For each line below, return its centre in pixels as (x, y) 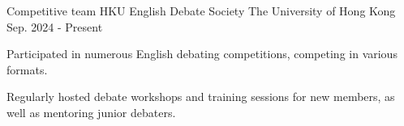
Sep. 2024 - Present (55, 26)
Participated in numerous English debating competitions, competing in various (202, 54)
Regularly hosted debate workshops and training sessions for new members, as (201, 97)
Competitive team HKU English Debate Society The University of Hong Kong (201, 10)
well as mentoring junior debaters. (91, 112)
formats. (27, 69)
